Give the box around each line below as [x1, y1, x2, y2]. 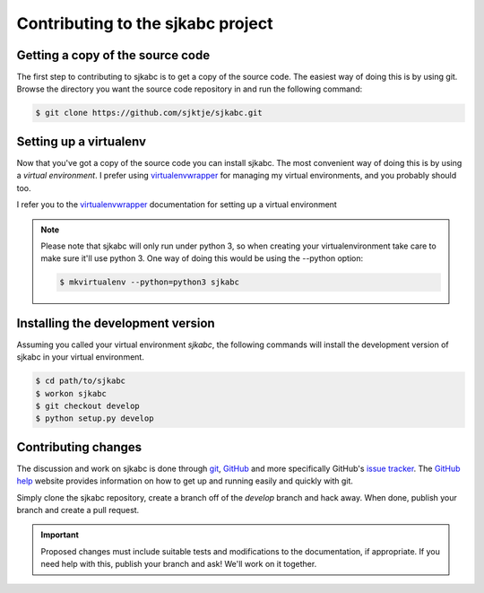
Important [40, 529, 80, 540]
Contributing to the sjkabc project [16, 13, 273, 33]
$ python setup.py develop [35, 414, 154, 423]
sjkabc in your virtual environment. [16, 352, 145, 362]
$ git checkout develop [35, 400, 141, 411]
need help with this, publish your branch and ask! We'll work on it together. [40, 559, 317, 570]
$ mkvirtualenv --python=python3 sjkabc [59, 277, 239, 287]
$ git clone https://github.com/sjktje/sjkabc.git [35, 108, 264, 118]
